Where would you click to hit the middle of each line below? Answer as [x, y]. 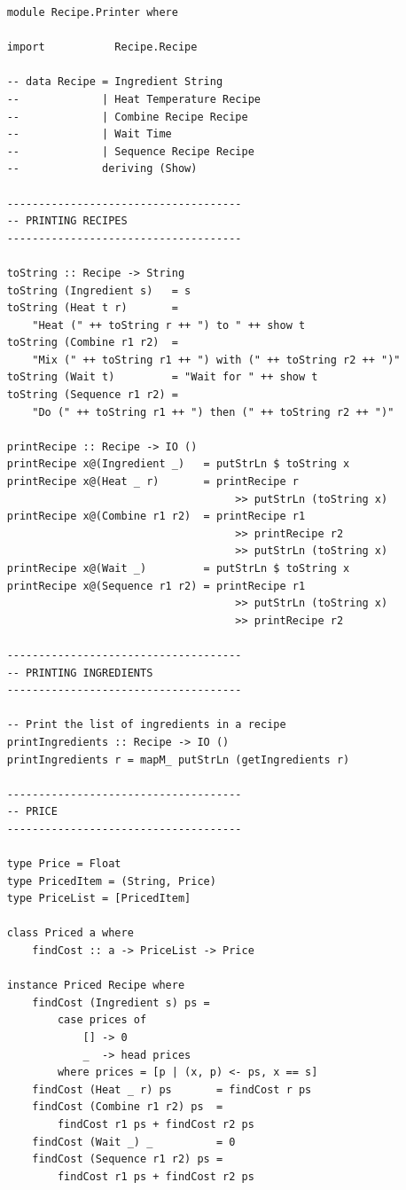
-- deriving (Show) [102, 169]
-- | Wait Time [89, 134]
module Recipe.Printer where [92, 12]
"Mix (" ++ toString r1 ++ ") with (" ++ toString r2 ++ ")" [216, 360]
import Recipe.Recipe [102, 47]
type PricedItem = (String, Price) [111, 881]
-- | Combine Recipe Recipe [127, 117]
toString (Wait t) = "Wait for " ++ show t [162, 377]
